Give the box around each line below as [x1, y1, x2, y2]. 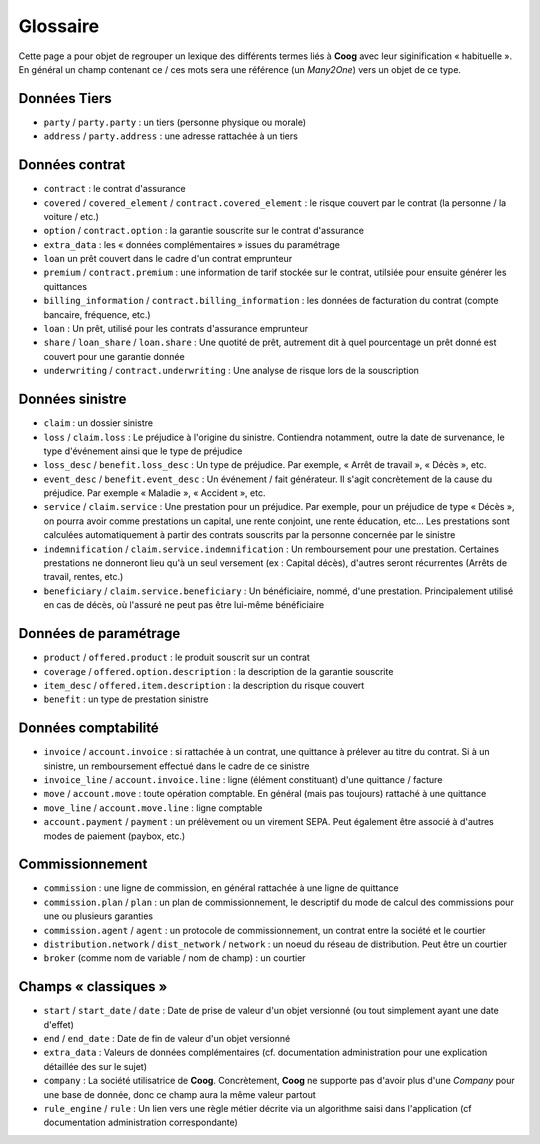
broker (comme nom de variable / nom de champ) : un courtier [43, 952, 306, 964]
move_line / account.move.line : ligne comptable [43, 801, 263, 814]
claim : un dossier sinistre [43, 417, 154, 429]
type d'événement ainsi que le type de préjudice [43, 445, 243, 457]
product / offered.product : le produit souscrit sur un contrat [43, 651, 310, 664]
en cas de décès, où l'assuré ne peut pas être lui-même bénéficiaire [43, 599, 325, 611]
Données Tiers [18, 90, 112, 107]
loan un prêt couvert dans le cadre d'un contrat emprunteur [43, 253, 293, 265]
